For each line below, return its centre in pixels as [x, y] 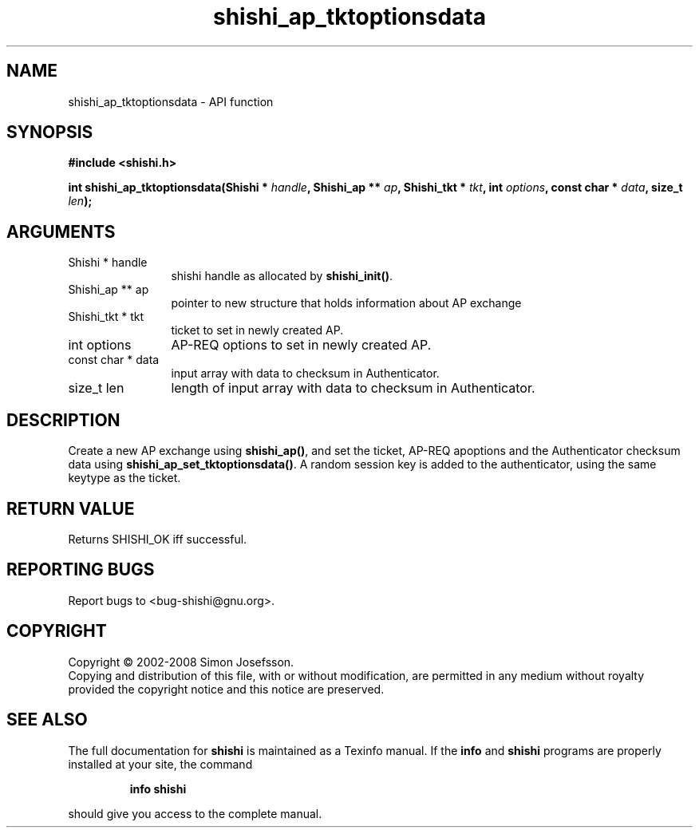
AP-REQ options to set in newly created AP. [301, 345]
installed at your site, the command [160, 764]
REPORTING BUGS [81, 570]
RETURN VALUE [71, 508]
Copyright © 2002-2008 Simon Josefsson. [181, 662]
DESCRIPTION [63, 420]
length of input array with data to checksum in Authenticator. [353, 388]
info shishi [158, 789]
